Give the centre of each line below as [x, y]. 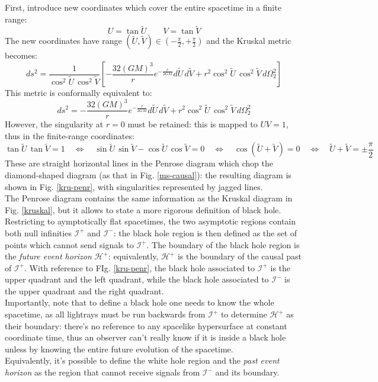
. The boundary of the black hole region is [223, 244]
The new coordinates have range [63, 41]
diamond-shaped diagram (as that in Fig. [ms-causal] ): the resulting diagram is [148, 174]
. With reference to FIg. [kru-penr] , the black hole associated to [140, 267]
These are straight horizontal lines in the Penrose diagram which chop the [139, 163]
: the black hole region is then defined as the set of [205, 232]
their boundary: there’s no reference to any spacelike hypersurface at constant [146, 325]
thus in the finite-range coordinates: [70, 135]
